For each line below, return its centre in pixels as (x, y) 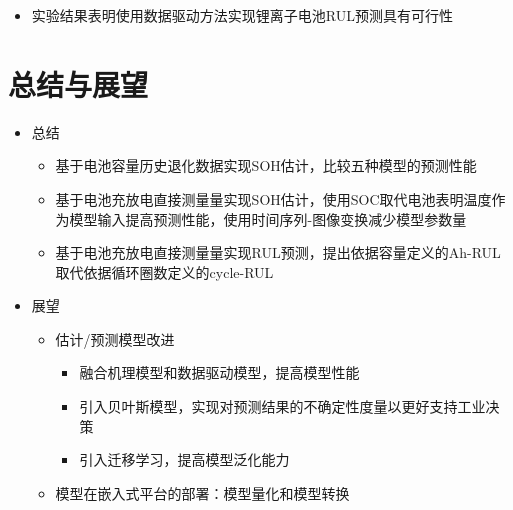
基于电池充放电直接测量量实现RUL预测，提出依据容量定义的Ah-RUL (278, 252)
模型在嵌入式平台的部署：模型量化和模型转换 (202, 492)
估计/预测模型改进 (115, 338)
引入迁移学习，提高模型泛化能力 (184, 459)
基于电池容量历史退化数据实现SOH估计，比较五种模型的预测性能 (266, 165)
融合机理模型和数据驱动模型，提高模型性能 (219, 372)
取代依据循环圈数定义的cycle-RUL (164, 271)
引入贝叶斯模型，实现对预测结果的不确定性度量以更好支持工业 (282, 406)
